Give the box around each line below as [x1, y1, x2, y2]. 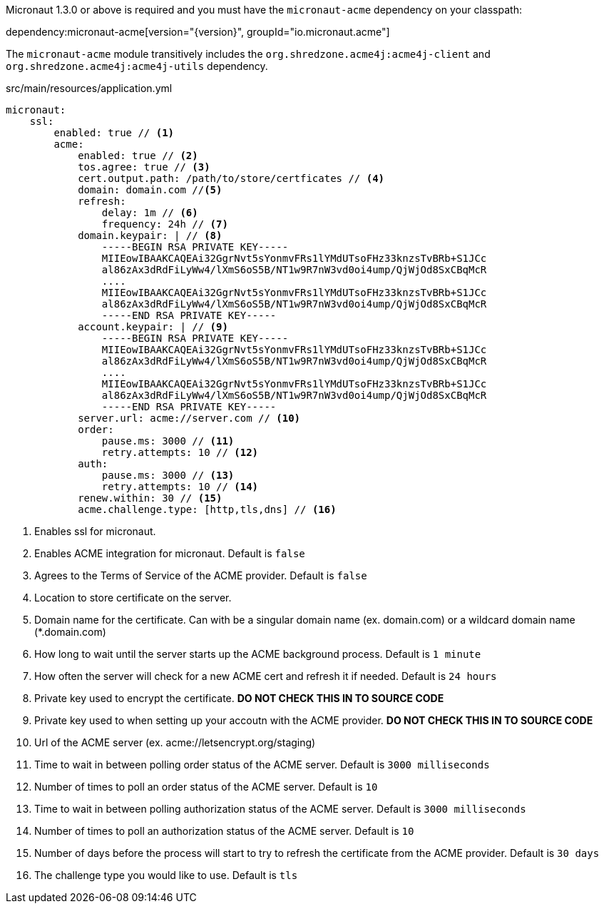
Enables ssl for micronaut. [34, 525, 156, 537]
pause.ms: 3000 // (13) [101, 469, 235, 481]
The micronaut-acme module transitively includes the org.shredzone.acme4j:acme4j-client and [6, 48, 491, 60]
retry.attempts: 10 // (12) [101, 447, 259, 458]
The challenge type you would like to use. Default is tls [34, 869, 298, 881]
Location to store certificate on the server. [34, 591, 232, 604]
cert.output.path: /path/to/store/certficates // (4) [78, 173, 385, 184]
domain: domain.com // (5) [78, 184, 222, 195]
